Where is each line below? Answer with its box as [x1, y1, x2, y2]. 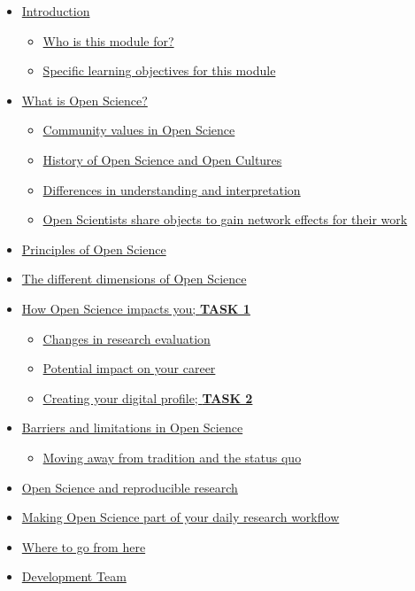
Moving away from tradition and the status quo [42, 447, 302, 466]
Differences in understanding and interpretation [42, 180, 301, 198]
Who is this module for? [42, 31, 174, 50]
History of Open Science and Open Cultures [42, 150, 282, 168]
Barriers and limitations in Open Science [21, 418, 243, 437]
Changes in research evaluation [42, 329, 211, 347]
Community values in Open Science [42, 121, 235, 139]
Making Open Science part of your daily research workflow [21, 508, 340, 526]
